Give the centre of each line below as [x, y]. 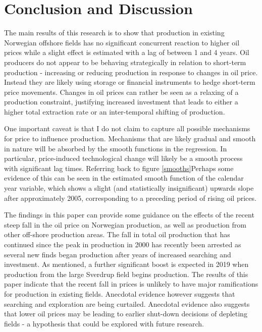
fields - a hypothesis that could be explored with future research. [104, 323]
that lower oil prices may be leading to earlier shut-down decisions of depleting [126, 314]
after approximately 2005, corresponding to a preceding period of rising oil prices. [130, 198]
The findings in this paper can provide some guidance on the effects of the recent [129, 215]
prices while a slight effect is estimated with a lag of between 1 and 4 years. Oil [127, 52]
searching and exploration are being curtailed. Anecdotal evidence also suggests [127, 303]
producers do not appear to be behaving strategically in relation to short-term [125, 62]
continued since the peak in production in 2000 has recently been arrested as [123, 244]
